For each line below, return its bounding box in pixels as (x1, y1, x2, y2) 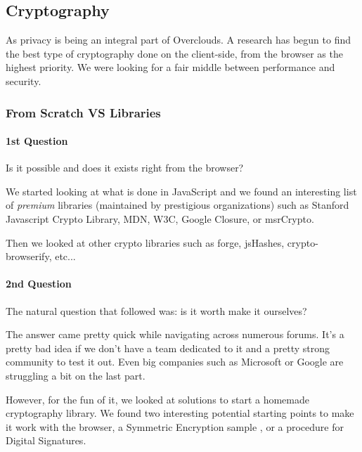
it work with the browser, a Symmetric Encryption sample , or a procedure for (6, 419, 344, 434)
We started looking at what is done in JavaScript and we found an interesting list (6, 183, 357, 198)
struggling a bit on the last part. (6, 368, 146, 382)
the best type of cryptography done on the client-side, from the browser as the (6, 46, 343, 60)
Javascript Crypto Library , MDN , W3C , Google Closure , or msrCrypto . (6, 212, 314, 226)
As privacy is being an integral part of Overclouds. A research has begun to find (6, 32, 351, 47)
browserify (6, 249, 49, 264)
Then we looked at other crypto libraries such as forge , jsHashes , (6, 235, 285, 250)
